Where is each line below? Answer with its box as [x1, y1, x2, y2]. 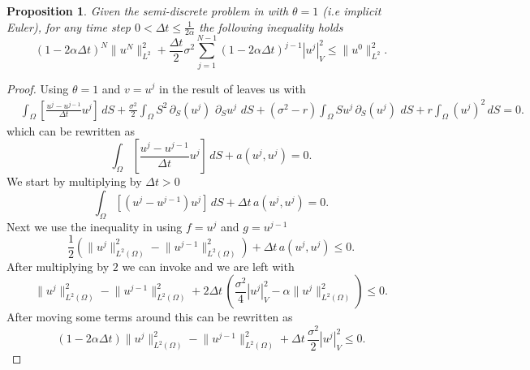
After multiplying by [6, 257, 110, 274]
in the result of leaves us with [159, 80, 306, 97]
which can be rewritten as [6, 122, 136, 139]
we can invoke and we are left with [122, 257, 295, 274]
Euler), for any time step [6, 18, 131, 35]
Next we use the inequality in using [6, 217, 183, 234]
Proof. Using [6, 80, 69, 97]
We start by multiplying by [6, 173, 142, 190]
